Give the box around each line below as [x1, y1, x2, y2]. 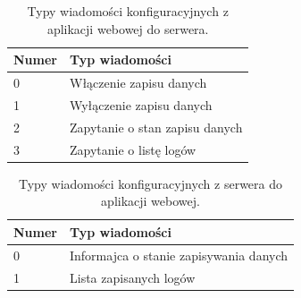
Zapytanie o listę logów [69, 140, 196, 158]
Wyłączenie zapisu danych [69, 95, 213, 114]
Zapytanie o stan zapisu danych [69, 117, 243, 136]
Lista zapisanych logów [69, 268, 196, 286]
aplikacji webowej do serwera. [46, 19, 209, 38]
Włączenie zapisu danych [69, 73, 207, 92]
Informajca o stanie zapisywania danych [69, 245, 288, 264]
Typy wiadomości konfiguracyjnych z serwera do [18, 174, 283, 192]
